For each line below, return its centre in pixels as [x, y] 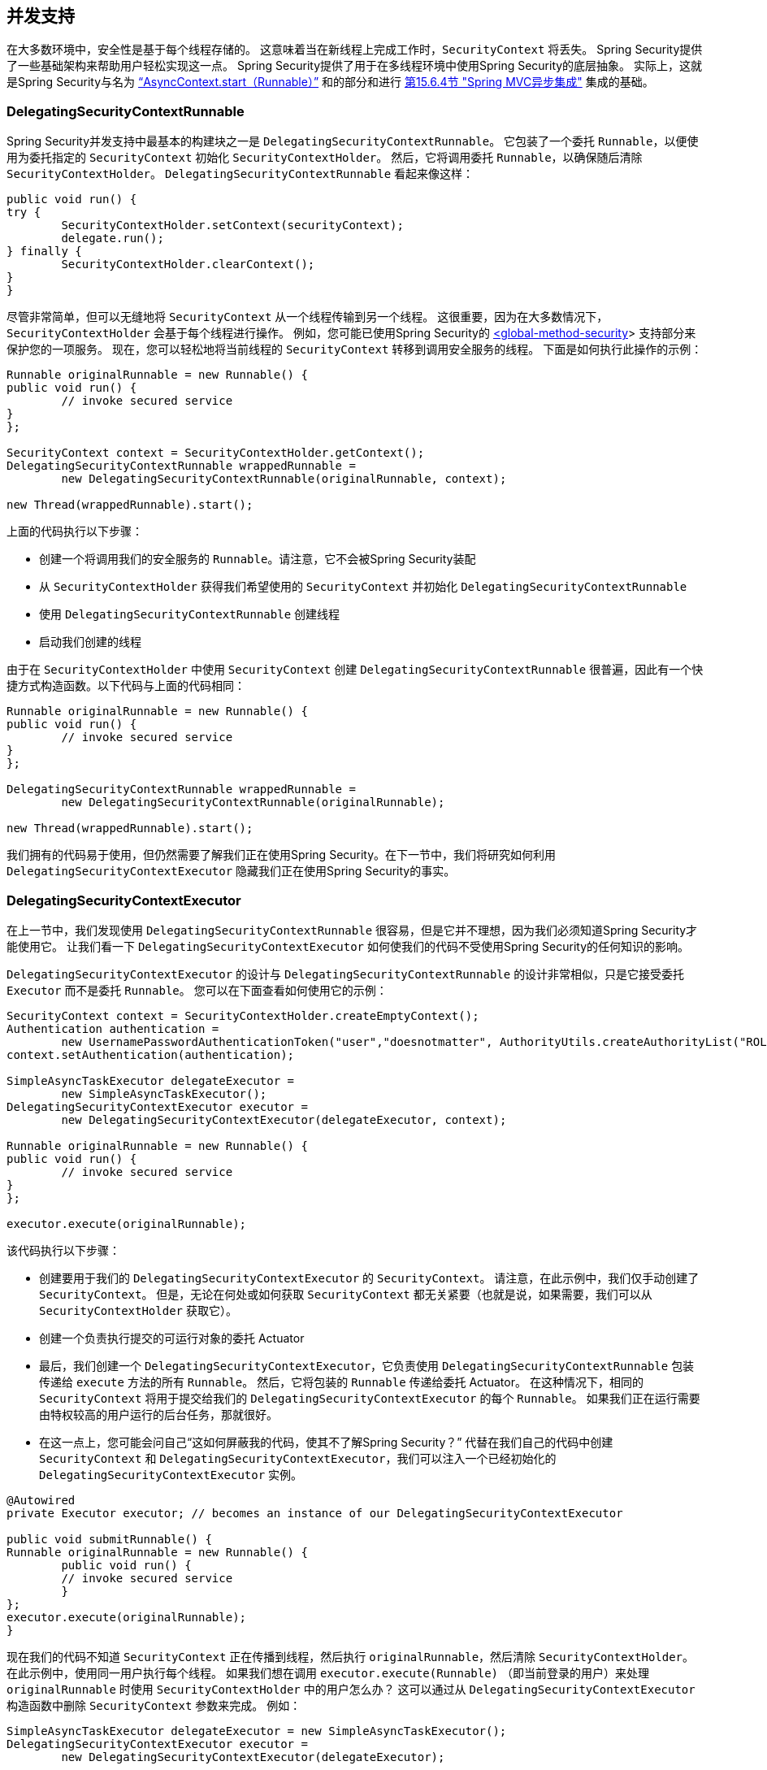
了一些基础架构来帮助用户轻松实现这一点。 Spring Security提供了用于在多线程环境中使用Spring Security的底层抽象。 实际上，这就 [355, 66]
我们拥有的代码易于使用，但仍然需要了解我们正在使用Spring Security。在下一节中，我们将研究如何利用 [282, 855]
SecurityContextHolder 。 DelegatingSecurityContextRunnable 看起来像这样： [240, 174]
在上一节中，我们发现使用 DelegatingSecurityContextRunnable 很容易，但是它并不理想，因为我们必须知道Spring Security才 [352, 930]
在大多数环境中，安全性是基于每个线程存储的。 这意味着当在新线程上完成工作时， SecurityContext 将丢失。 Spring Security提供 [355, 50]
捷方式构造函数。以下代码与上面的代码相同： [126, 686]
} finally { [44, 252]
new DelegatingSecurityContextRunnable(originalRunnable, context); [284, 479]
